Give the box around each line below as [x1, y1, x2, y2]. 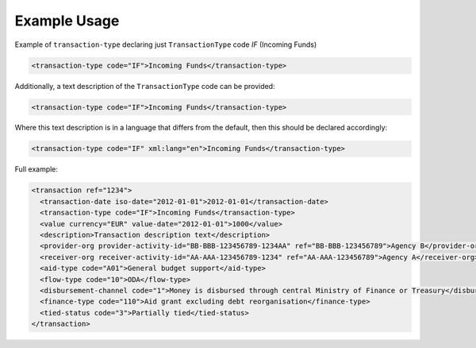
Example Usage [14, 12, 120, 29]
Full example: [14, 164, 59, 174]
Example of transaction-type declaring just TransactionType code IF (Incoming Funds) [14, 40, 317, 49]
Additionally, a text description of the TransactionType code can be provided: [14, 81, 275, 91]
